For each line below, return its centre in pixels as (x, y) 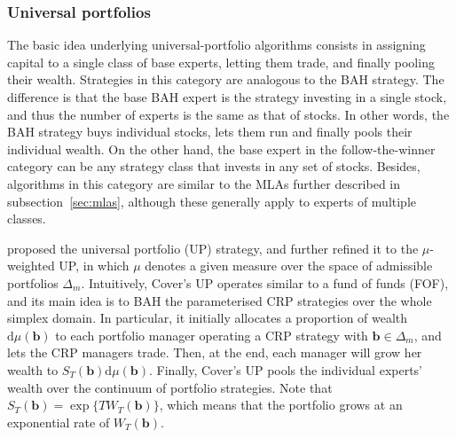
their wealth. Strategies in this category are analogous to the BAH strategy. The (226, 79)
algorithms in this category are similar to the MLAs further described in (204, 183)
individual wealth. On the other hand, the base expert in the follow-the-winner (221, 149)
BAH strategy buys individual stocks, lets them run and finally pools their (210, 132)
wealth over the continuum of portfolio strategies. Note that (170, 387)
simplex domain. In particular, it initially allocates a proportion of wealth (208, 318)
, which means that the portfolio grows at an (281, 405)
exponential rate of (59, 422)
